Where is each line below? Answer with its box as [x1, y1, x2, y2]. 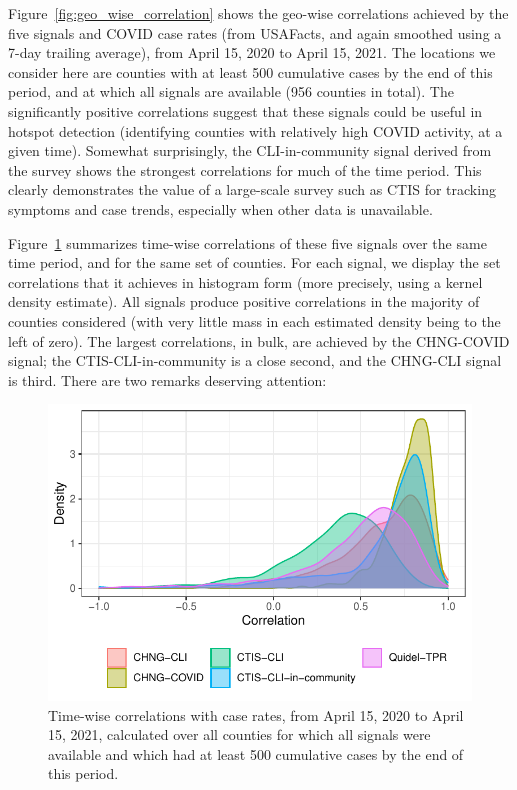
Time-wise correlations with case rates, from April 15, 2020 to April [48, 704, 464, 725]
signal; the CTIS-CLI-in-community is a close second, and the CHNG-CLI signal [8, 350, 502, 371]
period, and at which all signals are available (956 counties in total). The [8, 81, 454, 102]
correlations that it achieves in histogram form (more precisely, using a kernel [8, 271, 483, 292]
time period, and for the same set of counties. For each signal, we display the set [8, 252, 501, 273]
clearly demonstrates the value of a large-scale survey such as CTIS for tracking [8, 179, 496, 200]
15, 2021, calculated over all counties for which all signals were [48, 724, 431, 745]
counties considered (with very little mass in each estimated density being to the [8, 310, 501, 331]
